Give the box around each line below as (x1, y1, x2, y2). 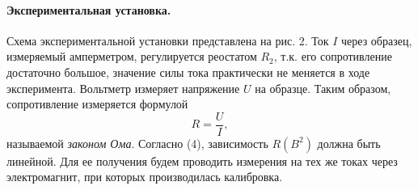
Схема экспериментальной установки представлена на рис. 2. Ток (6, 32, 329, 49)
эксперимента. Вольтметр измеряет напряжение (6, 79, 240, 96)
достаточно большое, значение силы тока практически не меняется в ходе (6, 63, 370, 80)
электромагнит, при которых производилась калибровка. (6, 168, 283, 185)
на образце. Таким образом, (255, 79, 391, 96)
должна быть (317, 134, 381, 151)
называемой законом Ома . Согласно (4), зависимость (6, 134, 268, 151)
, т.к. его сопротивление (273, 48, 392, 65)
